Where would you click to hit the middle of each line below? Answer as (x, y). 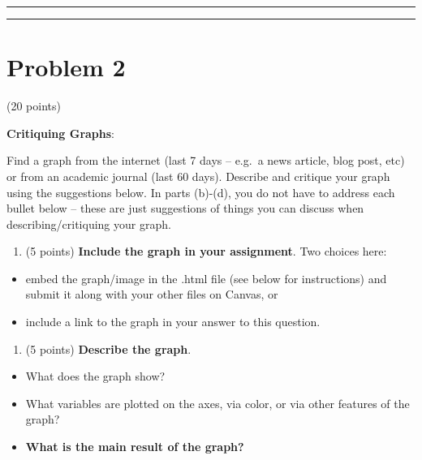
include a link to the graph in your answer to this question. (173, 322)
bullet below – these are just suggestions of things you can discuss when (185, 208)
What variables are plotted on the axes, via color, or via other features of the (217, 403)
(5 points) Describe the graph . (108, 348)
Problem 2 (66, 67)
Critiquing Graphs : (60, 133)
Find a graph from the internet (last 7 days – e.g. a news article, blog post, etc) (206, 160)
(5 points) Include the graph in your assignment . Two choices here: (206, 251)
